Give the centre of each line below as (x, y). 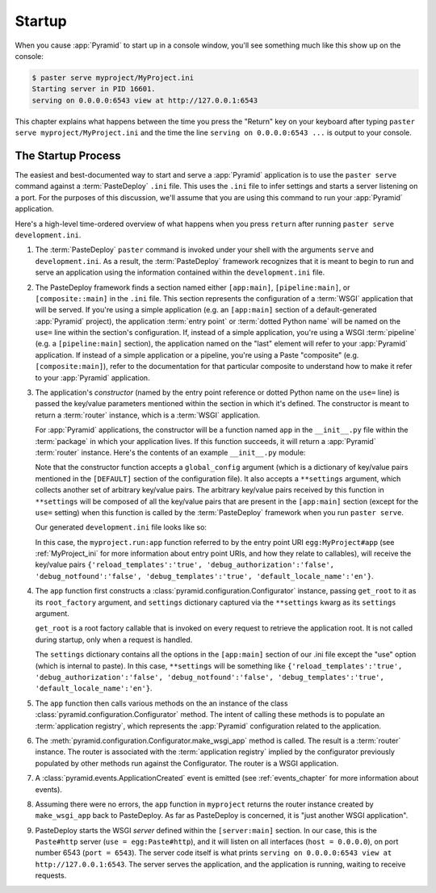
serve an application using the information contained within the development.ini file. (180, 273)
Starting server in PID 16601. (94, 89)
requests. (51, 875)
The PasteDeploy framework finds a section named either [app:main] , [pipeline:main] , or (193, 287)
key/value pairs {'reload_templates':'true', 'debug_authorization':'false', (185, 564)
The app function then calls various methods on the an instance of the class (161, 703)
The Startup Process (68, 155)
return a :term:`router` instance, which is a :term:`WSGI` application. (148, 415)
